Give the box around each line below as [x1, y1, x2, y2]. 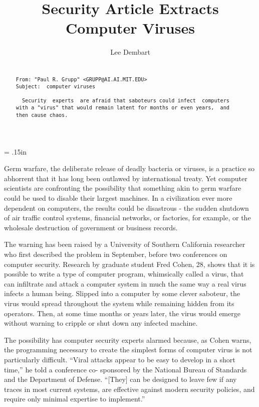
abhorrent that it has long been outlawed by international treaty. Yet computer [4, 173, 247, 183]
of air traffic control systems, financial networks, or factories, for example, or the [4, 212, 251, 223]
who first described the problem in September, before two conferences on [4, 249, 227, 259]
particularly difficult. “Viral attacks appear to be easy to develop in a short [4, 354, 235, 364]
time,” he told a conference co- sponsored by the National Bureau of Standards [4, 364, 247, 374]
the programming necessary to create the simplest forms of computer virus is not [4, 344, 252, 355]
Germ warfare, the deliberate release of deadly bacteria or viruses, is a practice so [4, 163, 255, 174]
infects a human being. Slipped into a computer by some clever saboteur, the [4, 288, 240, 299]
